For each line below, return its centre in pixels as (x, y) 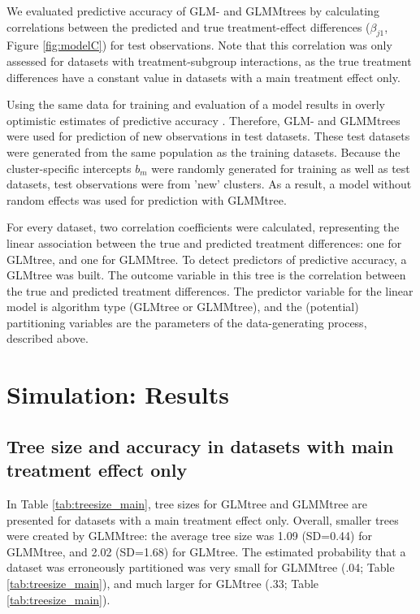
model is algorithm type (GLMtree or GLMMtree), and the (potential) (183, 307)
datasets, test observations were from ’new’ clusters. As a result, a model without (209, 184)
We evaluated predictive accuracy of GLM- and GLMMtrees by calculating (193, 11)
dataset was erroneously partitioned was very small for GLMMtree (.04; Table (201, 567)
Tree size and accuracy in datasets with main (200, 445)
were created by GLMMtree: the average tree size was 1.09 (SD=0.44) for (189, 536)
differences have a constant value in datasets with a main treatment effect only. (204, 77)
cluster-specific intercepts (69, 168)
